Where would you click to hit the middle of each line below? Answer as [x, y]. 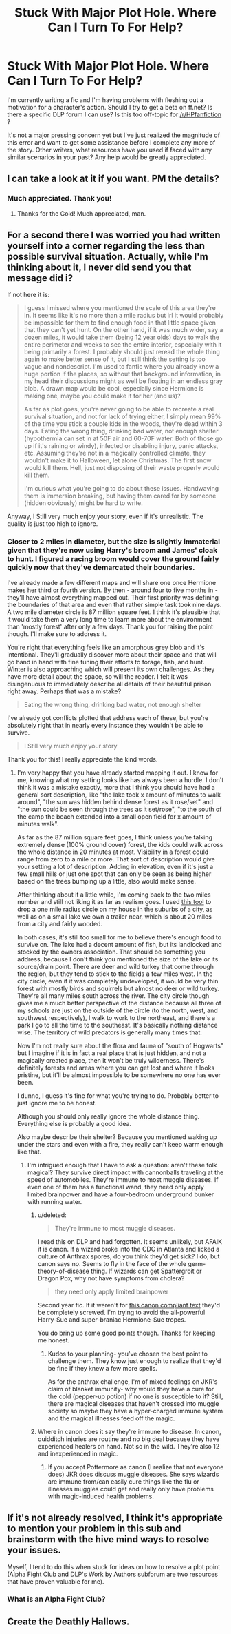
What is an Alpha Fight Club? [56, 1599]
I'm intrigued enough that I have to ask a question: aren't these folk [122, 1165]
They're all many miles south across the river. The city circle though [113, 995]
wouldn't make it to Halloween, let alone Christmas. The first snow [118, 460]
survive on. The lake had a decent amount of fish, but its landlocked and [119, 944]
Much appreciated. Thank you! [59, 198]
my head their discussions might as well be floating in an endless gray [123, 381]
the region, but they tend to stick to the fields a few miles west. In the [115, 974]
